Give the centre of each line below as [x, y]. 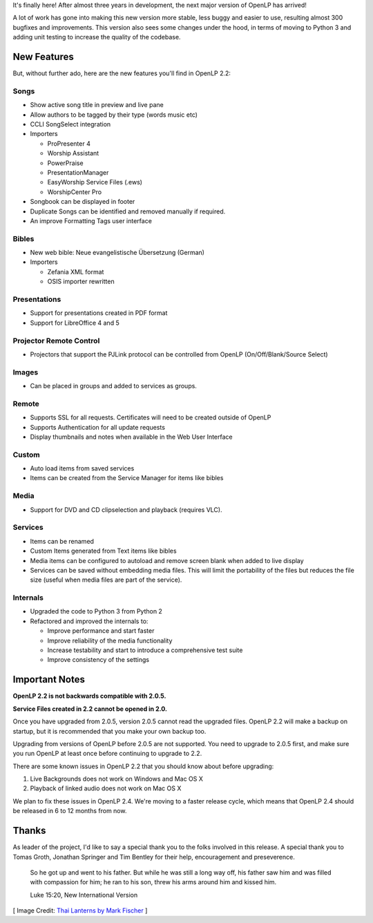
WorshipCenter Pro [75, 192]
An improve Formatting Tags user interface [91, 220]
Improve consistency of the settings [98, 660]
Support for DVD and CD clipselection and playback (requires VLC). [126, 510]
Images [26, 372]
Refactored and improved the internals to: [89, 621]
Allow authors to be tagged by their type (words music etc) [114, 115]
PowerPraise [65, 163]
